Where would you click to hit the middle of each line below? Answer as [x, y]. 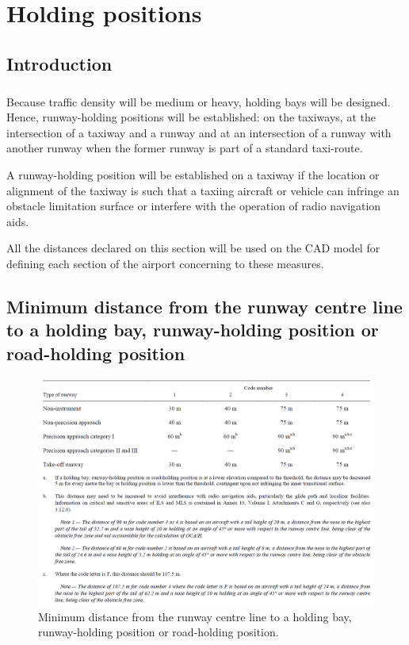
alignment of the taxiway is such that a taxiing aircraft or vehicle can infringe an [203, 190]
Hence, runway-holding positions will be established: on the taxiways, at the [191, 117]
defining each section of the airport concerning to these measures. [165, 263]
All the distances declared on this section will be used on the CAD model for [193, 248]
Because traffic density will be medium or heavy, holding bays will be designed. [199, 101]
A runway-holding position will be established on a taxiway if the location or [193, 174]
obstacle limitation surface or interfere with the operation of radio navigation [194, 206]
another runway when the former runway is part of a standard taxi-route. [185, 148]
